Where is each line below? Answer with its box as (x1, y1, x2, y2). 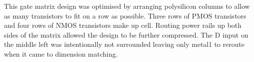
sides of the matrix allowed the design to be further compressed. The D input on (4, 29, 249, 40)
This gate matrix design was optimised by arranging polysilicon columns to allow (4, 1, 250, 11)
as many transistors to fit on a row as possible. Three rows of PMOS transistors (4, 10, 247, 21)
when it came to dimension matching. (4, 48, 118, 59)
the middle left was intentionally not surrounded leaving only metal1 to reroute (4, 39, 245, 49)
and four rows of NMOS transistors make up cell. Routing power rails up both (4, 20, 242, 30)
